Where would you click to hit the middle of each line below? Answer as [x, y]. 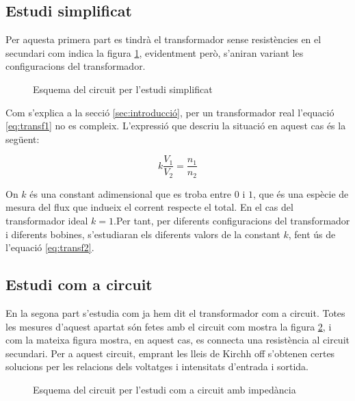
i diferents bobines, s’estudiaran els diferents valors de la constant [143, 234]
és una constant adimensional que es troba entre [131, 193]
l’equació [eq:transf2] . [50, 247]
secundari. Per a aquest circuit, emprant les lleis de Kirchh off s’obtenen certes [170, 353]
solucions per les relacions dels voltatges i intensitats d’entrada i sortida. [157, 366]
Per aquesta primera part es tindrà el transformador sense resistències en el [163, 39]
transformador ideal [47, 221]
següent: [23, 139]
